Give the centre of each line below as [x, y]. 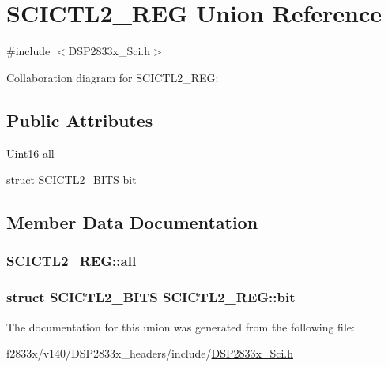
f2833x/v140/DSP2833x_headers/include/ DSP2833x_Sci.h [150, 353]
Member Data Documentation [132, 222]
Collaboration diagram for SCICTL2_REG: [113, 77]
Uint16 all [30, 153]
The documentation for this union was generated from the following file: [181, 326]
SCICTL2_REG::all [72, 261]
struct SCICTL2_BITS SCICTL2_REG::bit [151, 297]
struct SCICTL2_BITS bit [72, 180]
